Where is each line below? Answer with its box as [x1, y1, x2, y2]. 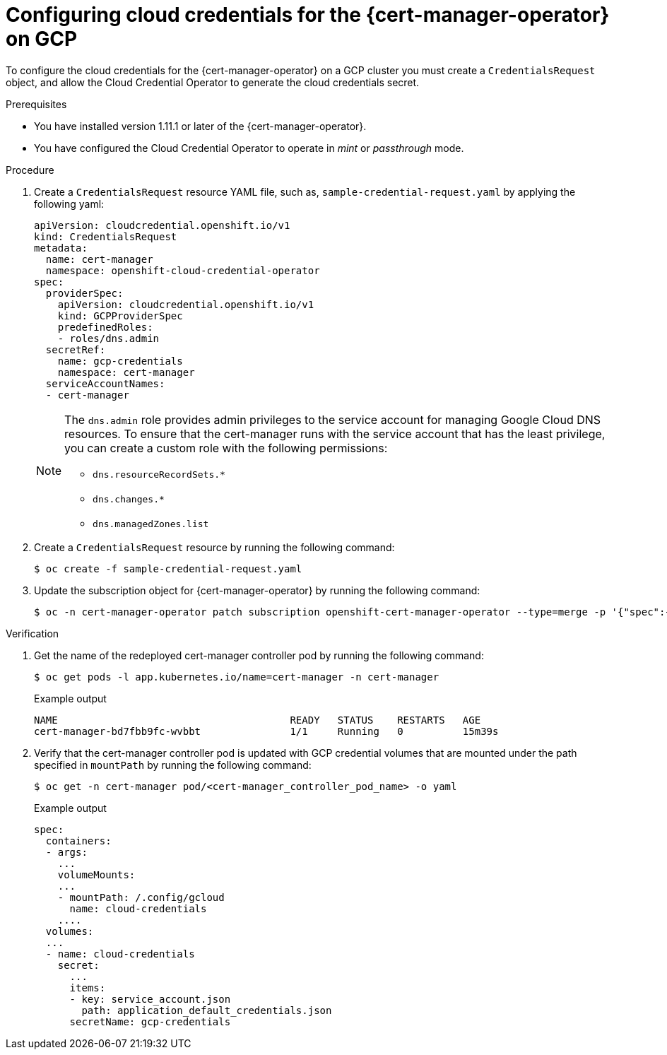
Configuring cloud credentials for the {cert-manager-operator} [6, 3, 610, 27]
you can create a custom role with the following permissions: [64, 440, 388, 455]
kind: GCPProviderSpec [57, 310, 183, 322]
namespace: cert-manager [57, 366, 195, 378]
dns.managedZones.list [93, 518, 209, 529]
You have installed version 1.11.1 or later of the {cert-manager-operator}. [34, 119, 367, 132]
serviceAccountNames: [45, 377, 165, 389]
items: [69, 982, 106, 994]
